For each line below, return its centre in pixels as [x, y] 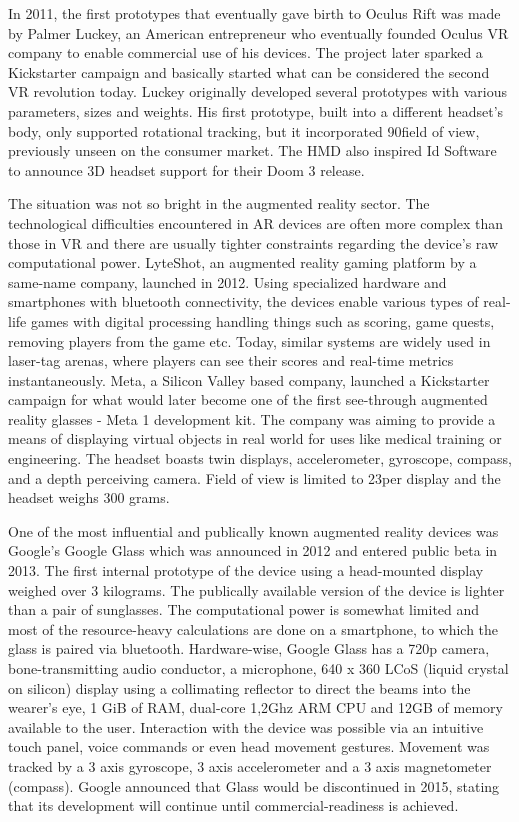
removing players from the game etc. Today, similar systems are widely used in [249, 340]
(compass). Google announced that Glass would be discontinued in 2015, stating [254, 785]
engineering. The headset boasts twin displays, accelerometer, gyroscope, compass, [260, 458]
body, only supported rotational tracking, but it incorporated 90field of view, [244, 130]
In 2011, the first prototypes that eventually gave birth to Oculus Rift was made [254, 13]
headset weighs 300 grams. [89, 497]
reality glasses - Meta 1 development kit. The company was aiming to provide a [252, 418]
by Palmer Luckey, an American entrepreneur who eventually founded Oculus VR [258, 32]
